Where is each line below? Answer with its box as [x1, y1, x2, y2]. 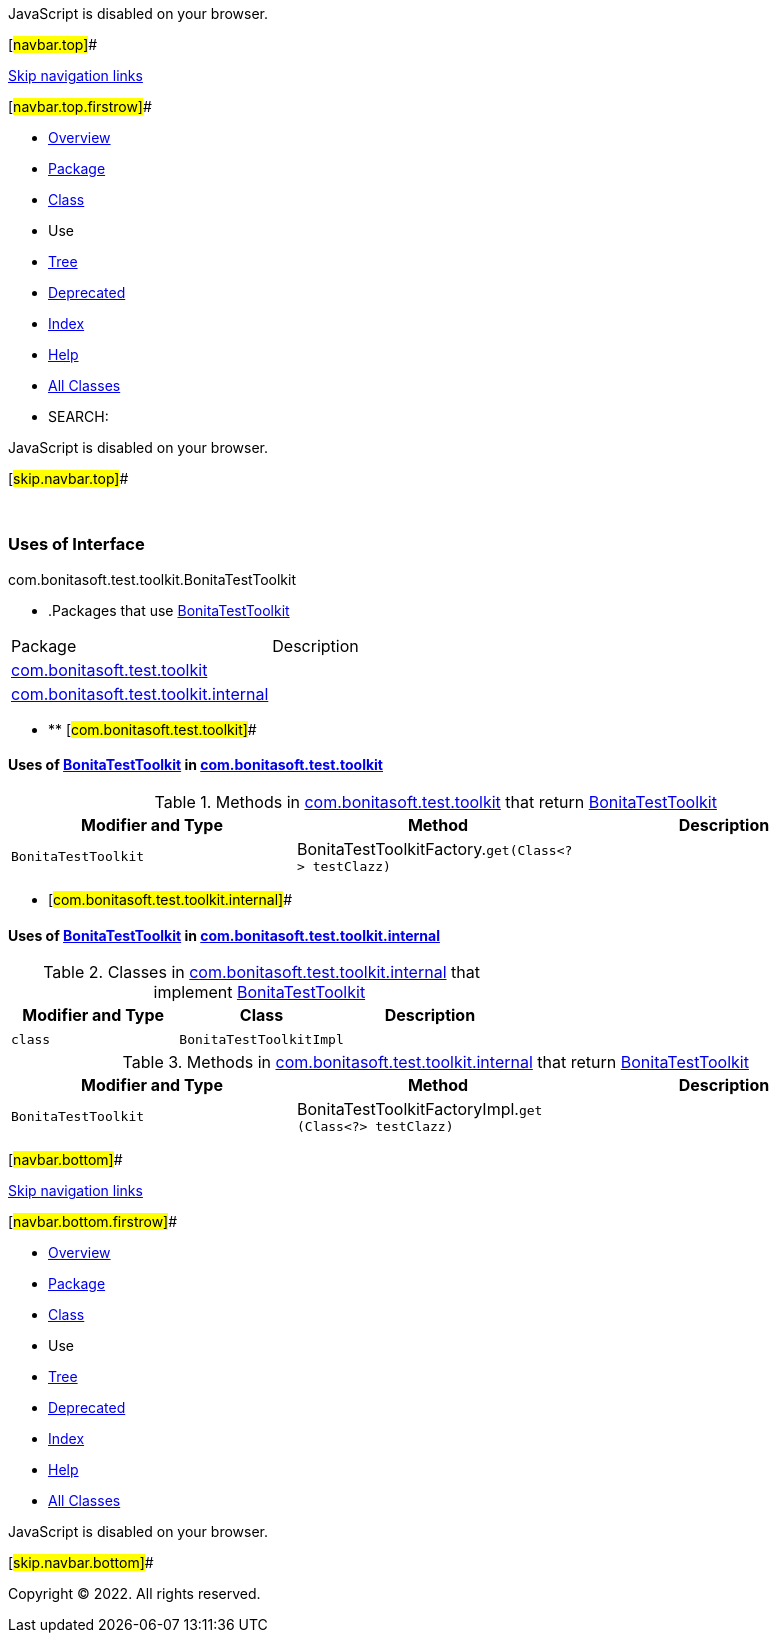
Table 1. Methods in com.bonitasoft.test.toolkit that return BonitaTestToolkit [154, 791, 717, 812]
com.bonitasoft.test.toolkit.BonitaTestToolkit [8, 570, 296, 588]
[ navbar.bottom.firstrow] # [8, 1213, 178, 1231]
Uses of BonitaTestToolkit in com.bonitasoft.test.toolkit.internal [8, 926, 440, 944]
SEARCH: [48, 408, 109, 425]
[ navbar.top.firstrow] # [8, 98, 152, 115]
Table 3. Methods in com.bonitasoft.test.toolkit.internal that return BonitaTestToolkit [122, 1052, 749, 1073]
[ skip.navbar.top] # [8, 470, 129, 487]
